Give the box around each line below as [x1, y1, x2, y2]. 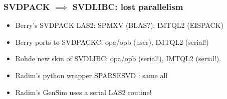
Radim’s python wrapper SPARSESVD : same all [15, 70, 168, 80]
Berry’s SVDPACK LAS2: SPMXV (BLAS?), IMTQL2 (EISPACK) [15, 20, 223, 30]
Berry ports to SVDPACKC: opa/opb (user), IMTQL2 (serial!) [15, 36, 209, 47]
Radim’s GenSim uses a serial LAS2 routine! [15, 87, 152, 97]
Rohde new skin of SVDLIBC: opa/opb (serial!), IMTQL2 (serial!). [15, 53, 221, 64]
